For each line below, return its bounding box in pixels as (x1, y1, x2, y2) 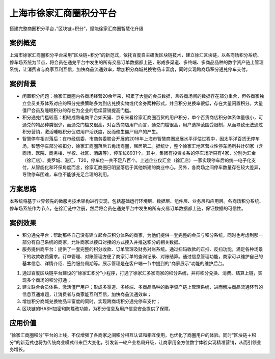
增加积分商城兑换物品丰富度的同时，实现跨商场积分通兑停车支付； (22, 298, 160, 305)
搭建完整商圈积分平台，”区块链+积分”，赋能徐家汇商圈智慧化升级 (9, 25, 144, 32)
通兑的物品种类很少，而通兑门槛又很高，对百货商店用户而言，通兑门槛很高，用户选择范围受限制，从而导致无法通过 (22, 121, 263, 127)
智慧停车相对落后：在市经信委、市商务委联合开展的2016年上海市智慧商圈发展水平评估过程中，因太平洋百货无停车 (22, 135, 260, 142)
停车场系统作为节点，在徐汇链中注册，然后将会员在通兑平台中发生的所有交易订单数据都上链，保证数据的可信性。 (9, 205, 246, 211)
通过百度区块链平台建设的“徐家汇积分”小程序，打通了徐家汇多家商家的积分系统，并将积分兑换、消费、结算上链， (22, 270, 258, 276)
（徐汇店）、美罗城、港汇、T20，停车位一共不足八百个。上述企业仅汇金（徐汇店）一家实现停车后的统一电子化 (22, 157, 252, 163)
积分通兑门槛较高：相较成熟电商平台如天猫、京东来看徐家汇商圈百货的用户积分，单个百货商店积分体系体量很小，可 (22, 115, 263, 121)
